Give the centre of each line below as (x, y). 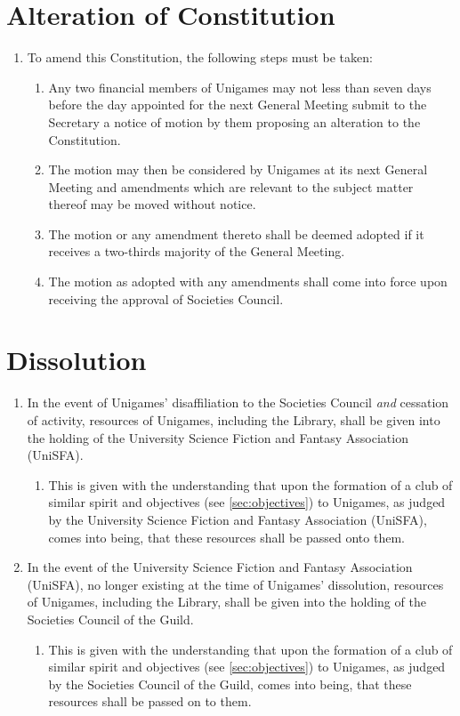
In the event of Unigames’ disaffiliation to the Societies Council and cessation (238, 402)
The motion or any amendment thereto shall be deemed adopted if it (236, 233)
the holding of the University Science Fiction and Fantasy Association (218, 437)
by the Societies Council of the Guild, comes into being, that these (230, 684)
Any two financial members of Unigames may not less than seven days (240, 87)
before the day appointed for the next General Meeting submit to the (238, 105)
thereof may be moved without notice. (152, 204)
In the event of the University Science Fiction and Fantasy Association (220, 567)
